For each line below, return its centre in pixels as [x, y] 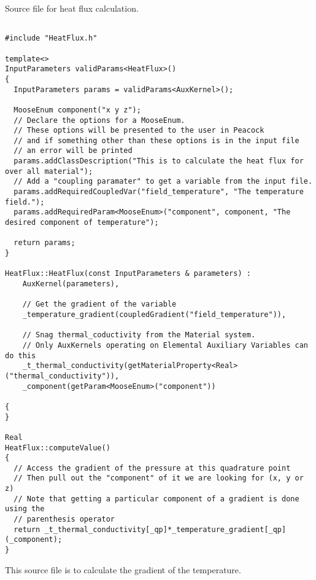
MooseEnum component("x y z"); [77, 110]
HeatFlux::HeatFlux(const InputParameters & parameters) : [128, 274]
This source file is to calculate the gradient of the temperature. [123, 569]
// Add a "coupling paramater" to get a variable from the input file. [163, 182]
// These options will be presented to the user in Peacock [139, 131]
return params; [44, 243]
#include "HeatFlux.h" [51, 38]
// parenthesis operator [64, 519]
